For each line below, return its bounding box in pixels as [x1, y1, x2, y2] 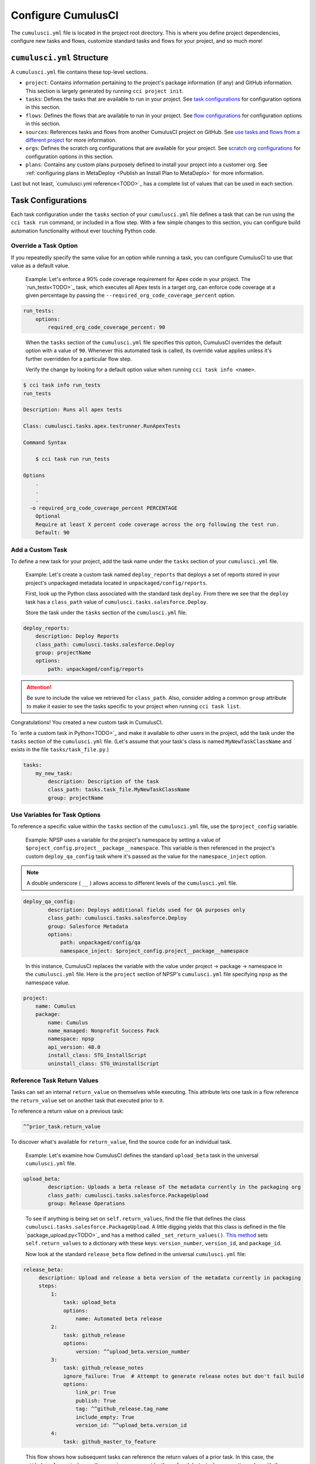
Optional [35, 513, 61, 519]
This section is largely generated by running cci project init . [25, 87, 184, 94]
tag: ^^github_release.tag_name [75, 1405, 169, 1412]
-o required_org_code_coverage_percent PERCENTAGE [29, 505, 178, 512]
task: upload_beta [63, 1299, 116, 1306]
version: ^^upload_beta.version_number [75, 1348, 190, 1355]
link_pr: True [75, 1389, 116, 1396]
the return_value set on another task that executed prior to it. [11, 1097, 164, 1104]
